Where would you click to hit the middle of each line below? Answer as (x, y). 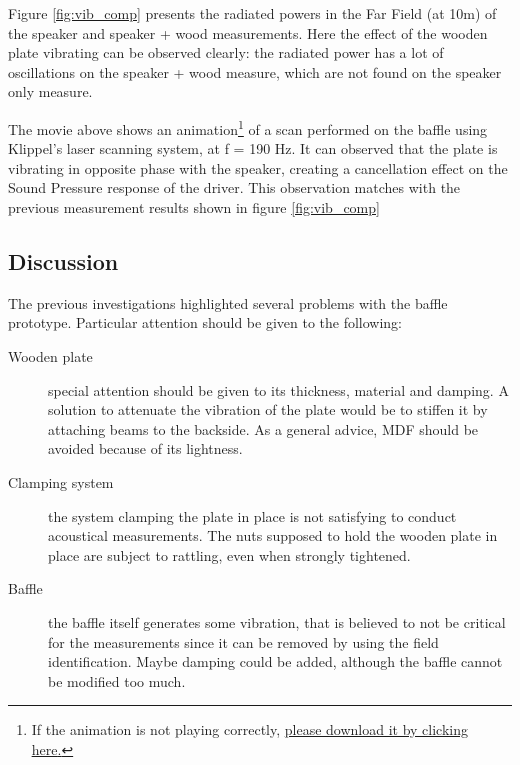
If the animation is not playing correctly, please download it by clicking (249, 729)
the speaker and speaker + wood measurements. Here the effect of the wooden (248, 32)
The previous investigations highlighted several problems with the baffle (228, 302)
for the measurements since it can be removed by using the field (243, 641)
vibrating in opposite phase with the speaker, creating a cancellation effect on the (258, 167)
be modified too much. (117, 680)
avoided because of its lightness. (145, 448)
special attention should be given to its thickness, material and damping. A (278, 389)
